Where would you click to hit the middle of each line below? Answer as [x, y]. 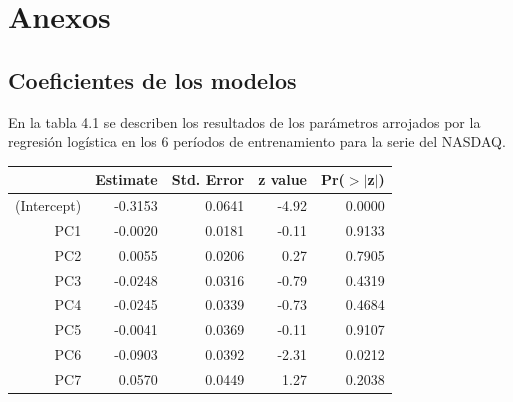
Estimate [126, 179]
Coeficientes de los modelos [152, 79]
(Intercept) [48, 205]
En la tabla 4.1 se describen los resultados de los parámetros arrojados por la [244, 121]
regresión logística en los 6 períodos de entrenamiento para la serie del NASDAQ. [257, 141]
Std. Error [208, 179]
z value [282, 179]
